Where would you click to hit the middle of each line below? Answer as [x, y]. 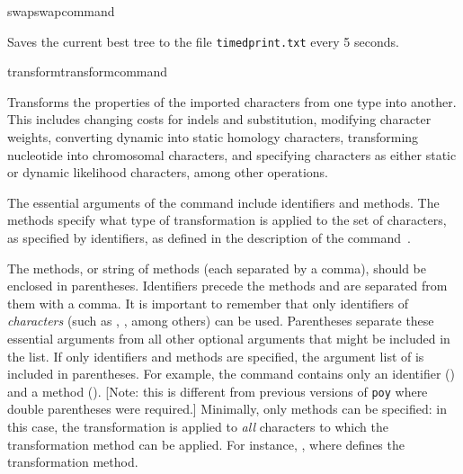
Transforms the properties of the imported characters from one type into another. [232, 101]
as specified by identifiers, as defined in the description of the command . [209, 237]
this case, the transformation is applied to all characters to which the [198, 426]
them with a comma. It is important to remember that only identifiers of [208, 303]
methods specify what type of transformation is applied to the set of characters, [227, 220]
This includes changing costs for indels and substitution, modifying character [219, 119]
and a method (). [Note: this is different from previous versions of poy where [218, 391]
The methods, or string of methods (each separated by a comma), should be [217, 268]
